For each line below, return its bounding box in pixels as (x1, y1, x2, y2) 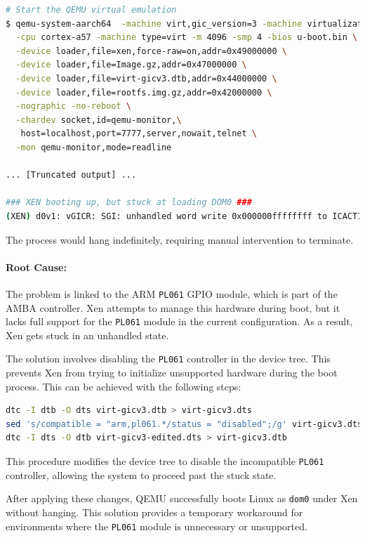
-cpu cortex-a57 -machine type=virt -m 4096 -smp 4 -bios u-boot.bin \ (15, 32, 358, 43)
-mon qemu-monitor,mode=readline (15, 142, 172, 152)
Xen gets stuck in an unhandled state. (6, 327, 169, 342)
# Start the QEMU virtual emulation (6, 5, 177, 15)
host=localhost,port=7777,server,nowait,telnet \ (20, 129, 257, 139)
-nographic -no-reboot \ (15, 101, 132, 112)
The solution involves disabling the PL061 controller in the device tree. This (6, 351, 331, 366)
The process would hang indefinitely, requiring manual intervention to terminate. (6, 232, 354, 247)
